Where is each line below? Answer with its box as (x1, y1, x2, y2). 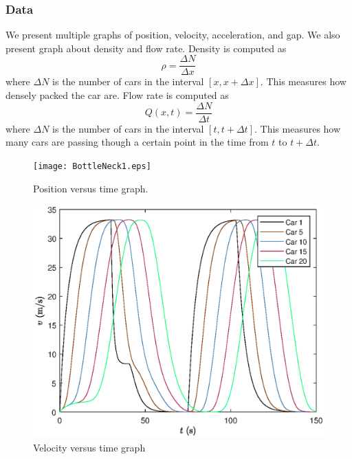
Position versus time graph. (33, 181, 148, 195)
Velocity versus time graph (33, 440, 146, 454)
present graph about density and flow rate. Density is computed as (5, 41, 287, 55)
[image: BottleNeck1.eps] (33, 161, 151, 171)
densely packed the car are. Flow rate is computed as (5, 88, 229, 102)
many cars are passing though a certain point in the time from (5, 135, 269, 149)
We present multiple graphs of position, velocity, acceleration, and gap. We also (5, 27, 340, 42)
